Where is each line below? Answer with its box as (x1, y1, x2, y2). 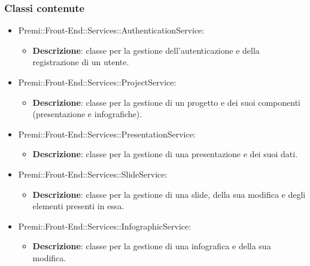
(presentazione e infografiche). (32, 108, 142, 120)
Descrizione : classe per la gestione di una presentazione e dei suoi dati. (32, 148, 298, 160)
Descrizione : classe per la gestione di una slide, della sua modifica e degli (32, 188, 306, 200)
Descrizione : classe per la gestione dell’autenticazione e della (32, 44, 260, 56)
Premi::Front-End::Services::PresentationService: (18, 127, 196, 140)
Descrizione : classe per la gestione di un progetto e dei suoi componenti (32, 96, 301, 108)
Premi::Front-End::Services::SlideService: (18, 167, 168, 180)
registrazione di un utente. (32, 56, 129, 68)
